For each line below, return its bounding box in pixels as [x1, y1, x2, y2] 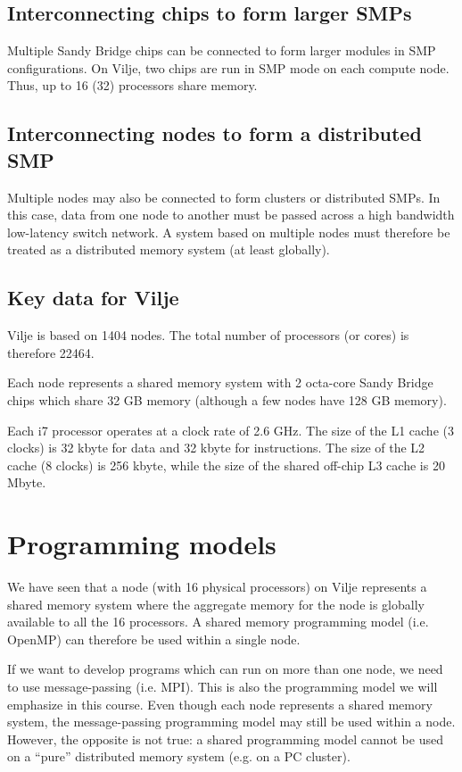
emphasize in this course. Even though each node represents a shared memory [7, 694, 433, 713]
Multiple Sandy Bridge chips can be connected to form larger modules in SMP [7, 41, 436, 60]
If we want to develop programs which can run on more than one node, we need [7, 660, 443, 678]
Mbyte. [7, 473, 46, 492]
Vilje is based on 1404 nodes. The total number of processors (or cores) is [7, 326, 409, 344]
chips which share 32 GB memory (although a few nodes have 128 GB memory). [7, 390, 447, 409]
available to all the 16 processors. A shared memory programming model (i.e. [7, 612, 429, 631]
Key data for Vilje [7, 284, 179, 311]
